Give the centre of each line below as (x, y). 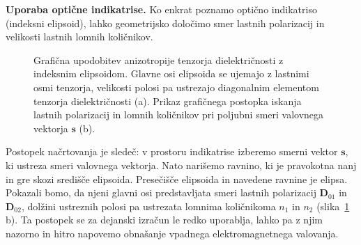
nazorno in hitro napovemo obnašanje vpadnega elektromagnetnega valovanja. (172, 233)
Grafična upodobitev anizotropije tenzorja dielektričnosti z (159, 60)
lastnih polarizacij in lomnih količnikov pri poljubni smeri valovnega (179, 114)
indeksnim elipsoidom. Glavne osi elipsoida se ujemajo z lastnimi (171, 73)
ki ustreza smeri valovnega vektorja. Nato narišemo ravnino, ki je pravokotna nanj (181, 165)
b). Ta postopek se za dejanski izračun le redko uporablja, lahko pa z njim (164, 220)
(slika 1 (333, 206)
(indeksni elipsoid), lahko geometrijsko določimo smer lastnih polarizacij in (165, 23)
